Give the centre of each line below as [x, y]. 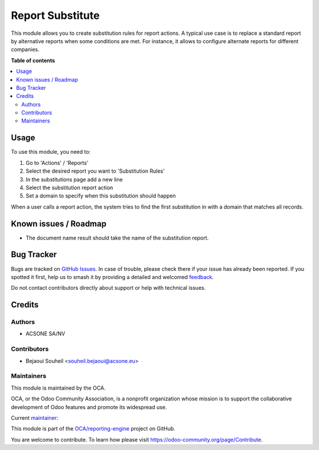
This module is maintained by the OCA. [58, 388]
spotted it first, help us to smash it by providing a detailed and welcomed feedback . [112, 277]
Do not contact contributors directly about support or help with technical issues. [108, 288]
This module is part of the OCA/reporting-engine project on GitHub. [93, 429]
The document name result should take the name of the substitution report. [117, 238]
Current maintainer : [35, 417]
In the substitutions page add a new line [74, 179]
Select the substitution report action [69, 187]
